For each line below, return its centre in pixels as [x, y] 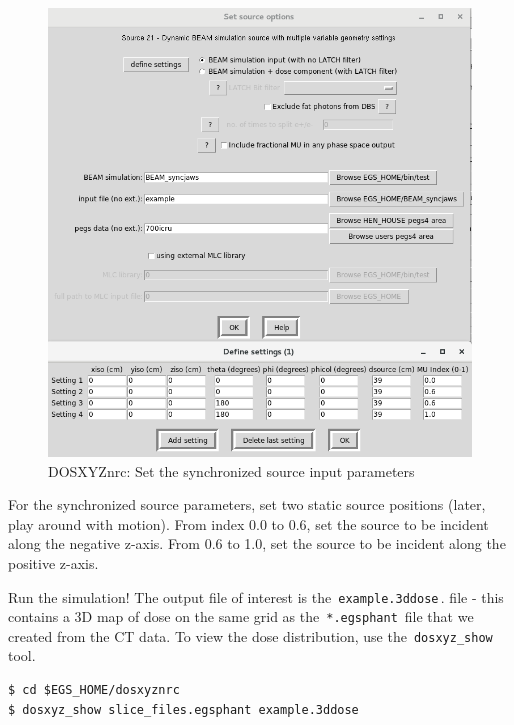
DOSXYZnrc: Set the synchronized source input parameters [231, 470]
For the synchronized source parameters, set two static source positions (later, [247, 504]
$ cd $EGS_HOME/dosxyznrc [94, 690]
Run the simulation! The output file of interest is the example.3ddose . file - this [256, 596]
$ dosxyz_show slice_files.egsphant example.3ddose [183, 709]
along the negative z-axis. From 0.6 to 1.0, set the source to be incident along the [257, 543]
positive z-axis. [53, 562]
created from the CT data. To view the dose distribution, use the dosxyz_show [250, 635]
